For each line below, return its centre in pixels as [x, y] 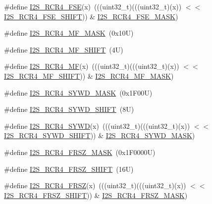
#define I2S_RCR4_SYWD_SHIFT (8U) [69, 109]
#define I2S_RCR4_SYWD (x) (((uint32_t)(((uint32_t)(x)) [97, 126]
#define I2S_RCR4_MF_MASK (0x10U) [69, 33]
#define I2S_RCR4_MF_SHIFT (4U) [64, 49]
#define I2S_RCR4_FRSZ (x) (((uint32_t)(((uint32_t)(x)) [95, 185]
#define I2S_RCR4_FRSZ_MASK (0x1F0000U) [80, 152]
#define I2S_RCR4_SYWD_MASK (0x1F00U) [78, 92]
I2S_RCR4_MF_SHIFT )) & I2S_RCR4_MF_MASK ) [89, 76]
